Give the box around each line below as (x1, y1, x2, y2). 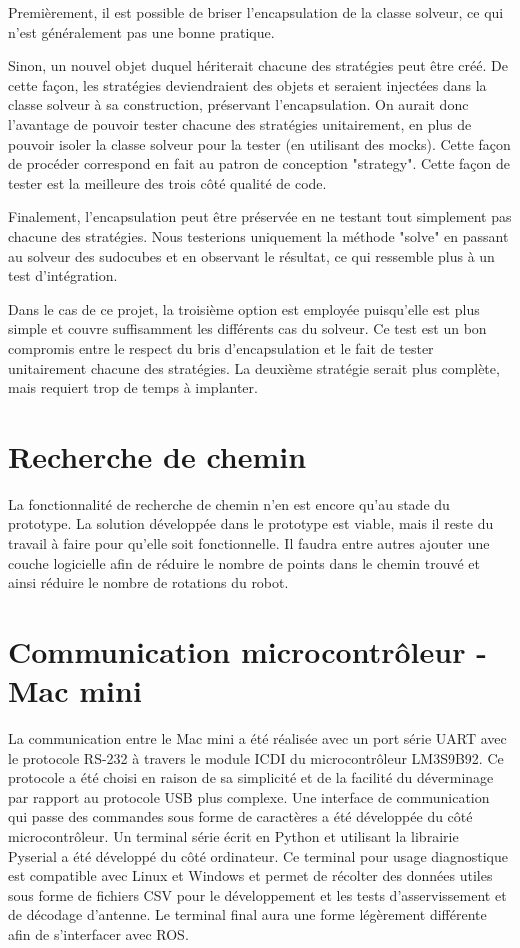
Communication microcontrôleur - (8, 630, 487, 671)
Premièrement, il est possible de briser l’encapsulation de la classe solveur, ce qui (8, 2, 504, 22)
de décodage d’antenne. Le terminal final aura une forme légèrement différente (8, 904, 487, 925)
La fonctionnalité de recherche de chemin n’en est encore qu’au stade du (8, 493, 450, 514)
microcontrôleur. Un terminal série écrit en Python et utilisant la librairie (8, 826, 459, 847)
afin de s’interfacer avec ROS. (8, 924, 189, 945)
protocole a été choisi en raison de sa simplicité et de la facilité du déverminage (8, 767, 494, 788)
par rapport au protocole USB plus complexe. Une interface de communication (8, 786, 490, 807)
